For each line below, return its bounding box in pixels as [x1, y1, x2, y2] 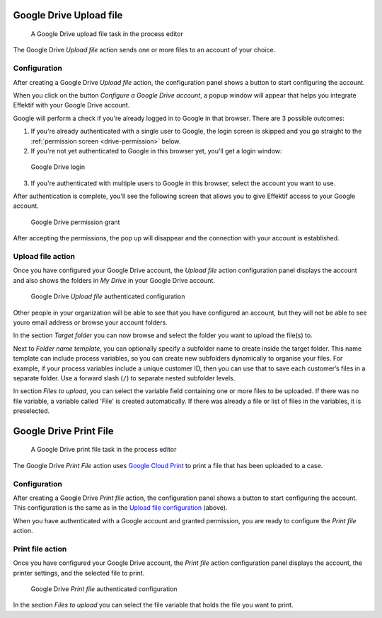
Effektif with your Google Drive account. [13, 101, 130, 110]
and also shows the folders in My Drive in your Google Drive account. [13, 276, 216, 284]
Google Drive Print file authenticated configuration [30, 585, 178, 593]
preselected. [13, 407, 50, 415]
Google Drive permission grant [30, 218, 120, 226]
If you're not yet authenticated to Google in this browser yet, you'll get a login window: [30, 146, 282, 155]
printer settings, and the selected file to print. [13, 569, 145, 577]
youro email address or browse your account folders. [13, 318, 168, 327]
